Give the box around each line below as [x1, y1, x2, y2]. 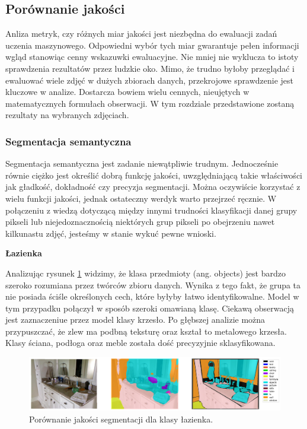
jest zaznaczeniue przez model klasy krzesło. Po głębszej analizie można [5, 313, 266, 326]
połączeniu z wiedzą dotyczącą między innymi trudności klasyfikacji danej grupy [5, 204, 298, 216]
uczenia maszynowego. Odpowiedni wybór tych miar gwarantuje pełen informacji [5, 39, 299, 51]
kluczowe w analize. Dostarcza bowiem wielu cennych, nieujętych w [5, 85, 250, 98]
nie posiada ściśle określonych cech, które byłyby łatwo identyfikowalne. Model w [5, 290, 299, 303]
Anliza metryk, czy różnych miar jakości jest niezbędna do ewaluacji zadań [5, 27, 277, 40]
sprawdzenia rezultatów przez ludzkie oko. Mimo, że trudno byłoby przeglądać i [5, 62, 295, 74]
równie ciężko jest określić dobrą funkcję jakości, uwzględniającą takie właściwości [5, 169, 302, 181]
